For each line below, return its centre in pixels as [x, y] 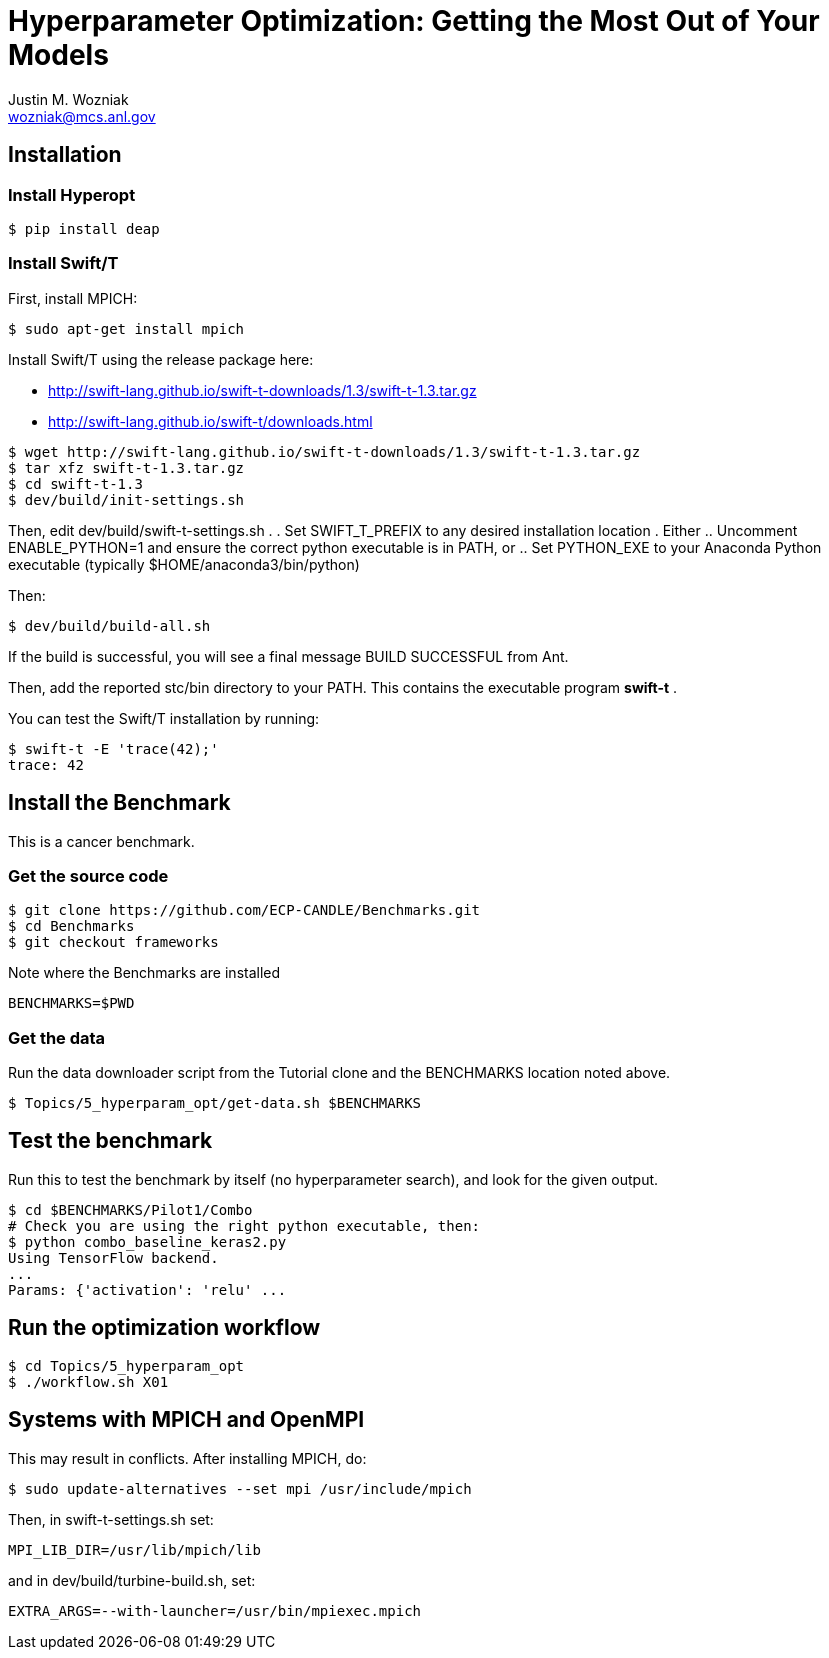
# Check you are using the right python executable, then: [244, 1225]
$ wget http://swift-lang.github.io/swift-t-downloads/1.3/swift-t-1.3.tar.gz [324, 451]
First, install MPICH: [73, 298]
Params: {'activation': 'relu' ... [147, 1289]
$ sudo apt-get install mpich [126, 328]
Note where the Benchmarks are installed [144, 973]
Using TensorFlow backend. [113, 1257]
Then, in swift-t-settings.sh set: [111, 1519]
